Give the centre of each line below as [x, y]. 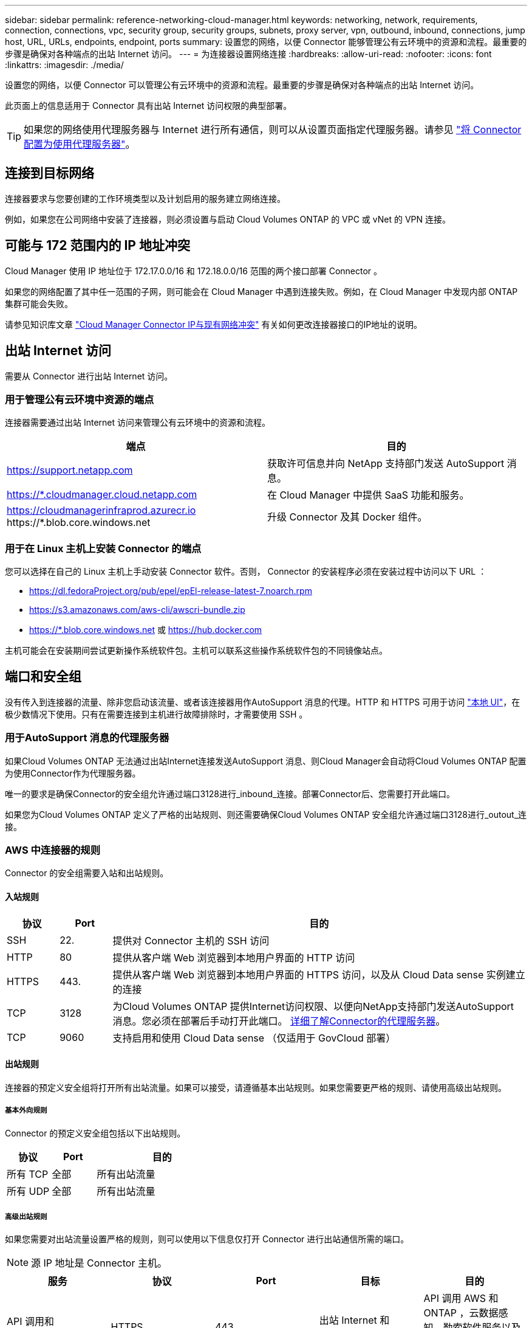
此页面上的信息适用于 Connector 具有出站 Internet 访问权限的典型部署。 [148, 105]
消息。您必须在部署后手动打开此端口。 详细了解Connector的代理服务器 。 [279, 1021]
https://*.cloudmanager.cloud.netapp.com [102, 495]
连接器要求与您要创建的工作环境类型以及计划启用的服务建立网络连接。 [145, 198]
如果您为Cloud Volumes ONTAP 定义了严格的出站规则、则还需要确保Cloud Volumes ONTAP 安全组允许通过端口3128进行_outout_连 [266, 814]
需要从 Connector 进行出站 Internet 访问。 [89, 376]
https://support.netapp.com [70, 470]
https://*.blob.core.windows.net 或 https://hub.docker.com [146, 630]
